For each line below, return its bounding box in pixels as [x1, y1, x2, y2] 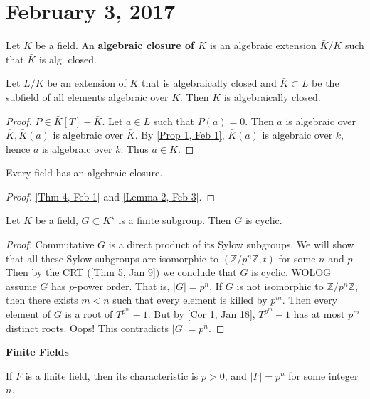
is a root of [65, 307, 113, 321]
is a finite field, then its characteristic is [25, 368, 199, 383]
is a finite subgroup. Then [118, 213, 231, 228]
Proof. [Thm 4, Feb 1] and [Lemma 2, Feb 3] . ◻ [6, 188, 216, 203]
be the [312, 75, 339, 90]
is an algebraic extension [209, 38, 317, 53]
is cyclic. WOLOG [251, 265, 332, 280]
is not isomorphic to [236, 278, 324, 293]
